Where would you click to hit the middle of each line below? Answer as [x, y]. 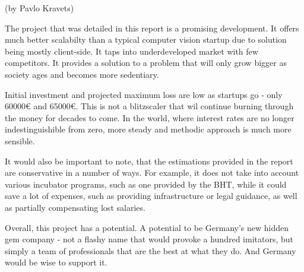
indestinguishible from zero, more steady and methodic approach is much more [148, 129]
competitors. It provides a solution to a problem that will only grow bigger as [146, 63]
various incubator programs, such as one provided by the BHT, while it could [146, 184]
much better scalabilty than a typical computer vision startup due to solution [146, 39]
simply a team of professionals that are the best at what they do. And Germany [151, 250]
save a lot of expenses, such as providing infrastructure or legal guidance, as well [151, 196]
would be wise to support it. [56, 262]
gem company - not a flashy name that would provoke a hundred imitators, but [149, 239]
